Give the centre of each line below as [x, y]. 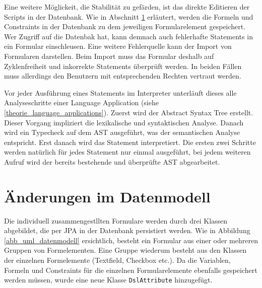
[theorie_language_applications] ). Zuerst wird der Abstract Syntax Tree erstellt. [129, 112]
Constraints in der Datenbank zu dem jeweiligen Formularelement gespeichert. [125, 26]
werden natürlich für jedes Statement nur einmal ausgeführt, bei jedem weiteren [127, 152]
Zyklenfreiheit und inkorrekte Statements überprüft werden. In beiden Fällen [123, 66]
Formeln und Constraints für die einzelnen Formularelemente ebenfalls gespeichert [131, 270]
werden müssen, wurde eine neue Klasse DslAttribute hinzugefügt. [108, 280]
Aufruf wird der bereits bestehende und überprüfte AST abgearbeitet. [112, 161]
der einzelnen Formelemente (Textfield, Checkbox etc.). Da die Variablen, [117, 260]
